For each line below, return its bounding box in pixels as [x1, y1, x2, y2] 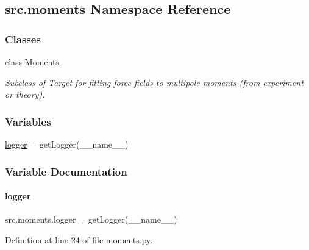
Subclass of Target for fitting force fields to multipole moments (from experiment [5, 76, 304, 88]
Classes [5, 31, 41, 46]
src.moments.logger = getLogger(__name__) [5, 213, 177, 226]
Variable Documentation [5, 163, 127, 179]
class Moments [5, 55, 59, 68]
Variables [5, 113, 51, 129]
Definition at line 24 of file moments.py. [5, 233, 153, 246]
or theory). [5, 88, 45, 101]
